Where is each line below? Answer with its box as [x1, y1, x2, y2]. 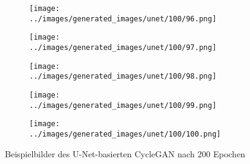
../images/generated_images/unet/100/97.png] [29, 43, 217, 52]
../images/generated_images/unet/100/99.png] [29, 101, 217, 110]
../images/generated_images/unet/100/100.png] [29, 129, 221, 138]
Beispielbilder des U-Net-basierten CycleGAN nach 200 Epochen [5, 147, 246, 160]
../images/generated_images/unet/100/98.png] [29, 72, 217, 81]
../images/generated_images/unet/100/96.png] [29, 14, 217, 23]
